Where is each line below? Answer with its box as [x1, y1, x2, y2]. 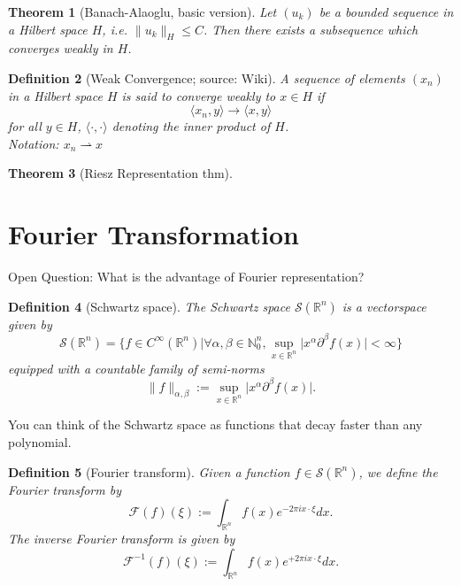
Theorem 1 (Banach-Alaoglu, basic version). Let [8, 3, 277, 20]
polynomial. [8, 433, 72, 451]
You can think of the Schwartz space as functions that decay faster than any [8, 415, 423, 434]
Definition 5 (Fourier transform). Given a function [8, 462, 290, 481]
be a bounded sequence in [319, 3, 454, 20]
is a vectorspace [342, 297, 426, 315]
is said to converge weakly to [121, 86, 276, 104]
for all [8, 117, 42, 135]
